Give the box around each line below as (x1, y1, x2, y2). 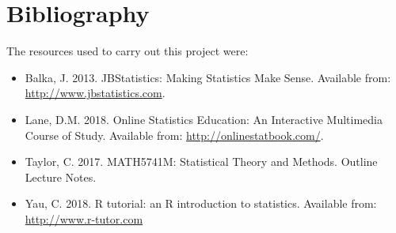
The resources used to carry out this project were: (6, 43, 249, 59)
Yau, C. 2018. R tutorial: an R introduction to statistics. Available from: (25, 195, 377, 212)
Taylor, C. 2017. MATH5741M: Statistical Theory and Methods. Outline (25, 153, 378, 170)
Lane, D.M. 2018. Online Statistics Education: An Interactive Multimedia (25, 111, 383, 127)
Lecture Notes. (25, 168, 97, 185)
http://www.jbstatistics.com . (25, 85, 166, 101)
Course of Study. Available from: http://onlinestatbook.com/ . (25, 126, 324, 143)
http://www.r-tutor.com (25, 210, 143, 227)
